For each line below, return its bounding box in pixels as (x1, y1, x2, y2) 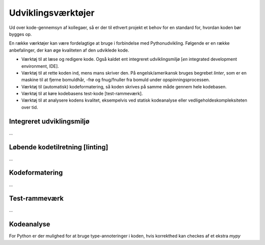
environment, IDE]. (21, 63, 59, 69)
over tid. (21, 104, 38, 110)
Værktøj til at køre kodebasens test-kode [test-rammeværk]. (21, 91, 143, 97)
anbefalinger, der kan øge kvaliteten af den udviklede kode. (9, 47, 130, 53)
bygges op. (9, 31, 32, 37)
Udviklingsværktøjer (9, 7, 95, 18)
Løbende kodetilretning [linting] (9, 143, 108, 151)
